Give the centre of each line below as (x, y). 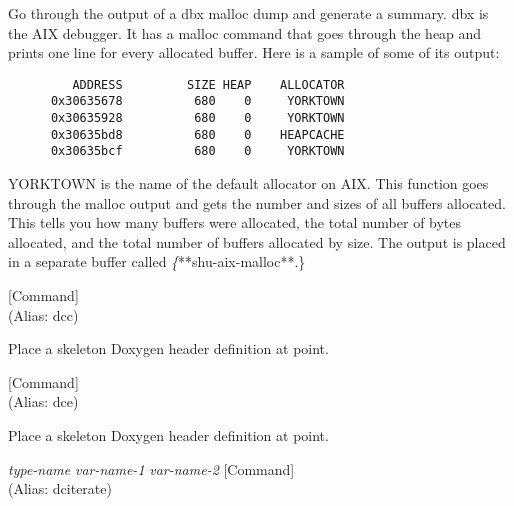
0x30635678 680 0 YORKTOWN (197, 101)
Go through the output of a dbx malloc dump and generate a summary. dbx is (248, 13)
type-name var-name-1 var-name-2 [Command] (151, 468)
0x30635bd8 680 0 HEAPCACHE (197, 134)
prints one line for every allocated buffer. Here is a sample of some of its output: (254, 52)
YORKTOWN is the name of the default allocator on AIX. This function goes (248, 183)
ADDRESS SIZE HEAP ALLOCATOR (208, 84)
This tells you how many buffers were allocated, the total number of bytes (235, 222)
